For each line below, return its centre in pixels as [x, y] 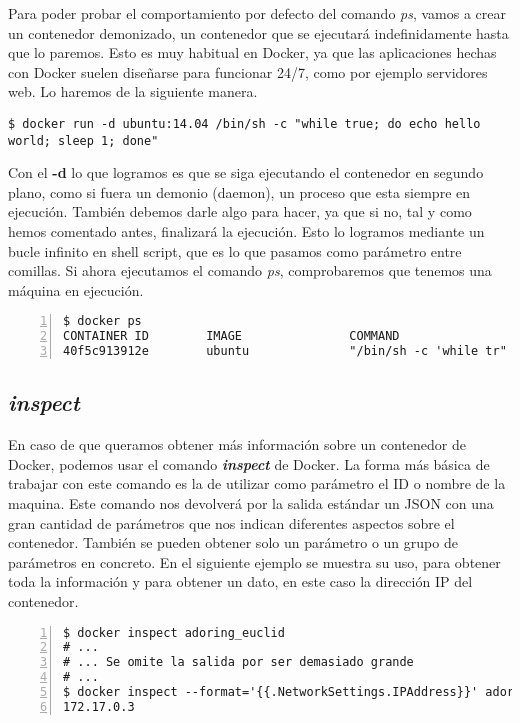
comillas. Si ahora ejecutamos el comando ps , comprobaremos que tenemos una [250, 270]
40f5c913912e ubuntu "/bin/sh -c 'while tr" [285, 351]
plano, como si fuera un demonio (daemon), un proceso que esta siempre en [239, 191]
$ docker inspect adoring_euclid [174, 632]
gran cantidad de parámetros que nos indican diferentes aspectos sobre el [231, 522]
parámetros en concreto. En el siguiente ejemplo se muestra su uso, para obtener [254, 561]
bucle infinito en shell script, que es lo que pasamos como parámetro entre [235, 250]
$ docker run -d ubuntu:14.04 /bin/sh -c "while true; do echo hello [244, 123]
